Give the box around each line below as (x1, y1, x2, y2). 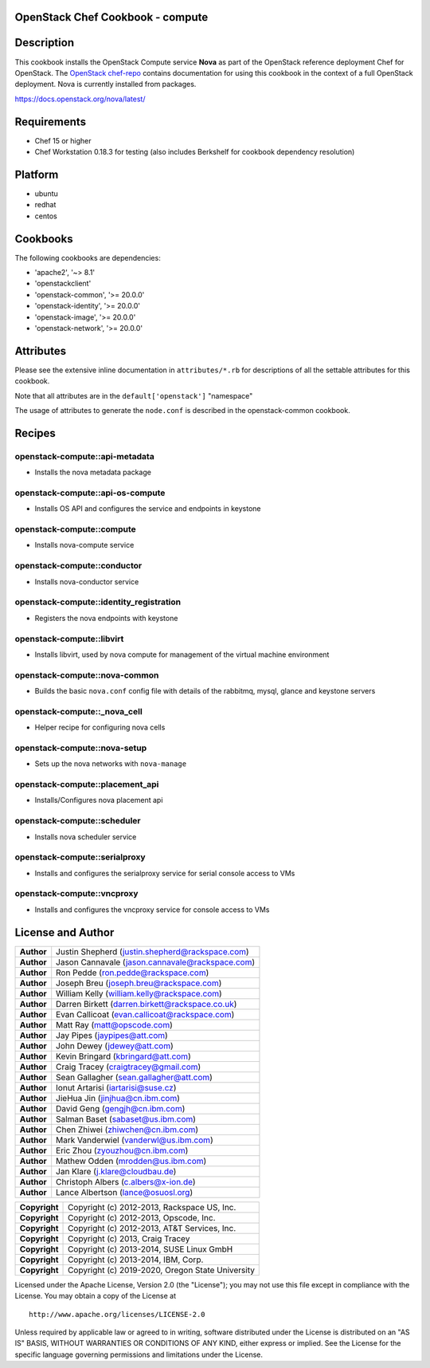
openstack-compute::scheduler (14, 816, 141, 827)
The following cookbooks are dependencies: (14, 253, 161, 262)
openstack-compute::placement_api (14, 779, 159, 790)
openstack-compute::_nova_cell (14, 706, 143, 717)
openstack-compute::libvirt (14, 633, 124, 644)
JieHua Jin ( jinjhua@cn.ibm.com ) (56, 1092, 181, 1103)
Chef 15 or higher (34, 136, 92, 145)
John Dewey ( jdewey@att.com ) (56, 1040, 174, 1052)
